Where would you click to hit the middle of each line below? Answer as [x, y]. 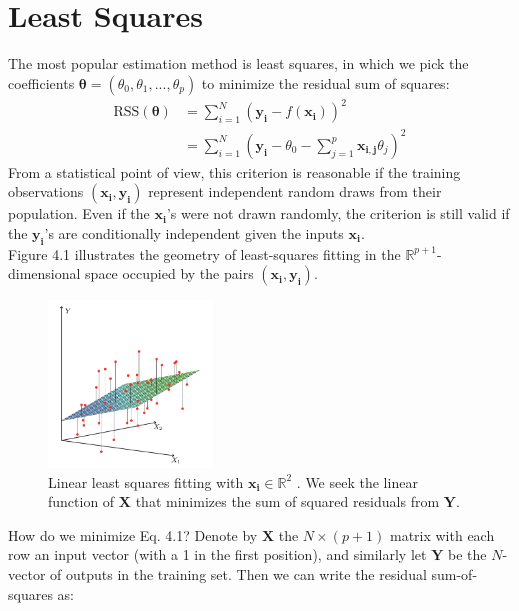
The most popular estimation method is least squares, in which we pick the [238, 63]
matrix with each [442, 534]
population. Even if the [79, 213]
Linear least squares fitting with [146, 481]
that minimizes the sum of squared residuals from [287, 501]
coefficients [41, 82]
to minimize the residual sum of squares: [325, 82]
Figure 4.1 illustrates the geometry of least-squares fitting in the [204, 253]
